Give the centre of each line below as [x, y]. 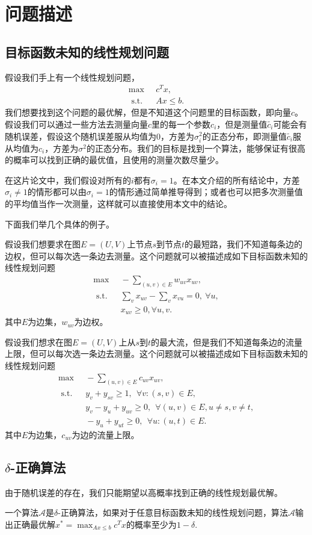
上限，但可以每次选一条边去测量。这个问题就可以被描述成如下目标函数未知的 [156, 354]
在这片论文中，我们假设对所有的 [68, 180]
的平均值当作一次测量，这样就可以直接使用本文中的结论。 [118, 204]
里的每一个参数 [181, 124]
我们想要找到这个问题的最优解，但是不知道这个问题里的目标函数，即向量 [148, 112]
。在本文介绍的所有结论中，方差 [237, 180]
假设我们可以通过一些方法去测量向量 [76, 124]
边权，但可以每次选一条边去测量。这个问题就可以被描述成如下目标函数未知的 [156, 255]
